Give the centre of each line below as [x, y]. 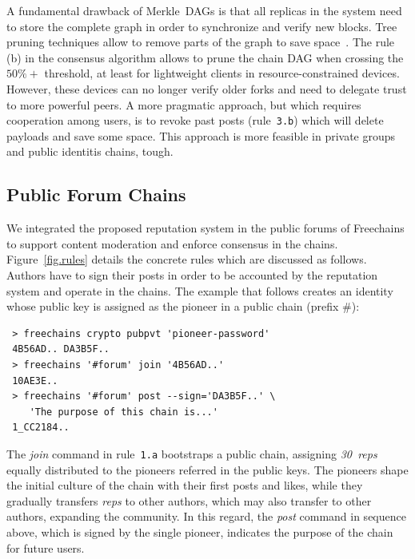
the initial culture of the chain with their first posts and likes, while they [185, 485]
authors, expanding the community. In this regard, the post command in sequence [206, 516]
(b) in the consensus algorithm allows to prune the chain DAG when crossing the [205, 57]
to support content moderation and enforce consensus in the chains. [172, 243]
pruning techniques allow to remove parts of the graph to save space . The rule [201, 42]
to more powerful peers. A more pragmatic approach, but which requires [184, 104]
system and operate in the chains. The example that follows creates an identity [200, 290]
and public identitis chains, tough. [90, 151]
